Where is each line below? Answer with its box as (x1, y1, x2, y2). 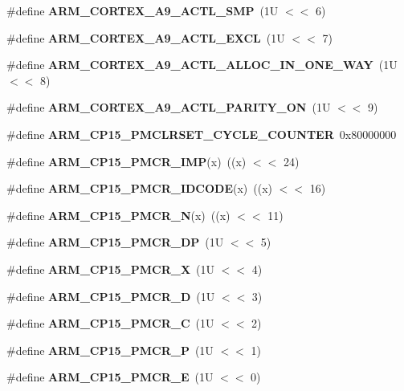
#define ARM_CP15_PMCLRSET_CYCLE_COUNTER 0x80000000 (6, 125, 397, 142)
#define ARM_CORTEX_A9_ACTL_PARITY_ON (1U (6, 99, 331, 116)
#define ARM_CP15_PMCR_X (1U (6, 260, 215, 277)
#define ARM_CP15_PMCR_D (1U (6, 287, 215, 304)
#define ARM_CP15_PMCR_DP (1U (6, 234, 224, 250)
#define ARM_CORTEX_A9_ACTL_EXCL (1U (6, 29, 285, 46)
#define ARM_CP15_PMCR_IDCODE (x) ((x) (6, 180, 273, 197)
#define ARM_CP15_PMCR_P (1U (6, 341, 214, 358)
